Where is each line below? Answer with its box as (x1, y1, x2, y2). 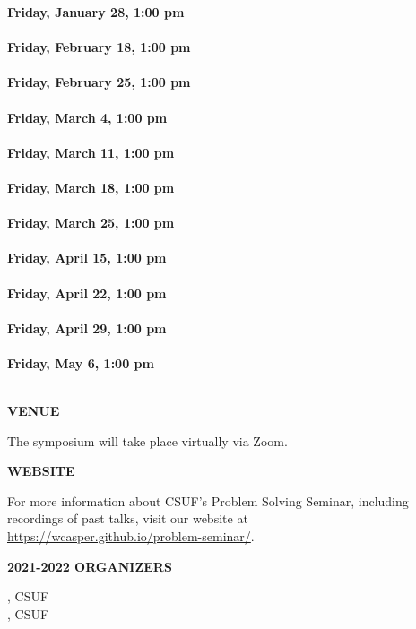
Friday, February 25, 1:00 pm (7, 73, 191, 91)
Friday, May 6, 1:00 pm (7, 353, 154, 372)
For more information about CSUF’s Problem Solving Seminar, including (7, 491, 409, 510)
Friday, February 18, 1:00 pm (7, 38, 191, 56)
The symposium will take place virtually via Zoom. (7, 431, 288, 450)
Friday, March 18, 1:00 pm (7, 177, 175, 196)
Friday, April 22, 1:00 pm (7, 283, 167, 302)
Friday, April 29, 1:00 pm (7, 318, 167, 337)
